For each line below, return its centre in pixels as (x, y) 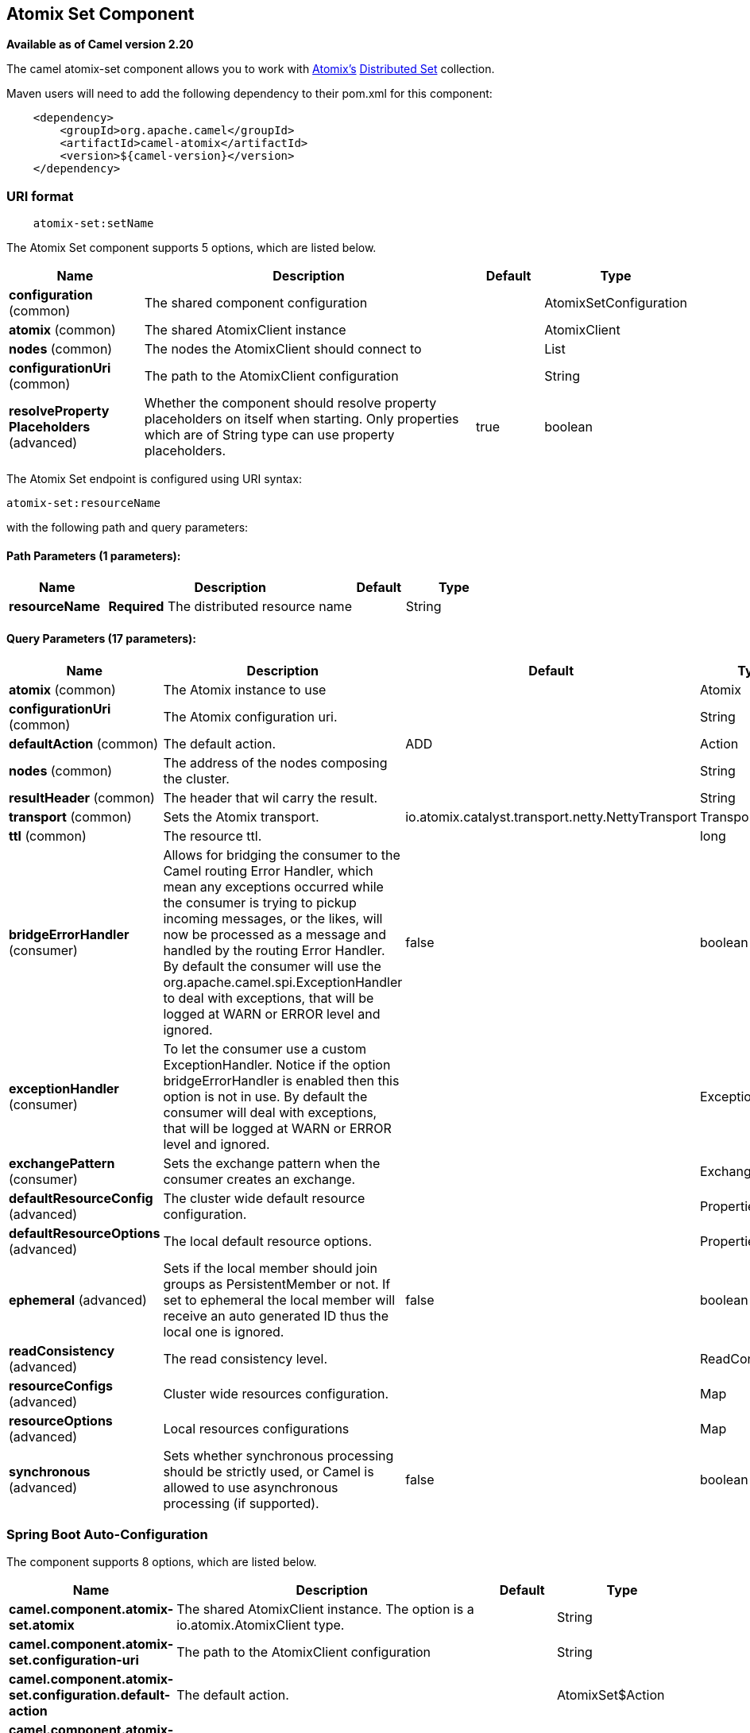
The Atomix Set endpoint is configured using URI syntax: (154, 479)
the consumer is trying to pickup (260, 902)
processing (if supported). (241, 1503)
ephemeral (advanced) (78, 1300)
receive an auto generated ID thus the (276, 1315)
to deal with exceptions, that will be (269, 998)
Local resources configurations (256, 1428)
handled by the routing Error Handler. (274, 950)
